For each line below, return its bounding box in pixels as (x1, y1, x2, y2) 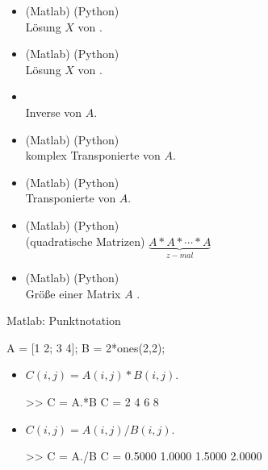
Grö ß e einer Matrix (25, 285, 121, 302)
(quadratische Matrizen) (25, 232, 145, 249)
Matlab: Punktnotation (6, 312, 121, 329)
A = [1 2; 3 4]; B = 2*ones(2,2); (6, 339, 165, 356)
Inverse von (25, 103, 82, 120)
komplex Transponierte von (25, 147, 161, 164)
